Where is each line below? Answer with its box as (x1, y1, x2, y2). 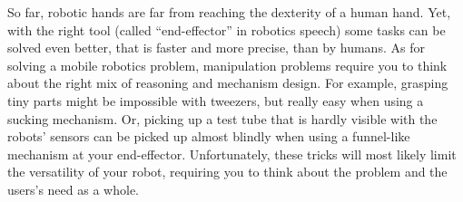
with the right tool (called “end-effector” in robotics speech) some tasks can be (7, 20, 446, 39)
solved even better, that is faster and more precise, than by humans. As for (7, 38, 425, 57)
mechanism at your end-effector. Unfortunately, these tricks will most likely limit (7, 144, 457, 163)
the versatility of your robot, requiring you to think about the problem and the (7, 162, 448, 181)
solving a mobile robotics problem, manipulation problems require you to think (7, 55, 448, 74)
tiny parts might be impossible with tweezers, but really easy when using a (7, 91, 424, 110)
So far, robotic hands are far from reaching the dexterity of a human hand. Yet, (7, 3, 451, 21)
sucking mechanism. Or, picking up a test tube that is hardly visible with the (7, 109, 438, 128)
